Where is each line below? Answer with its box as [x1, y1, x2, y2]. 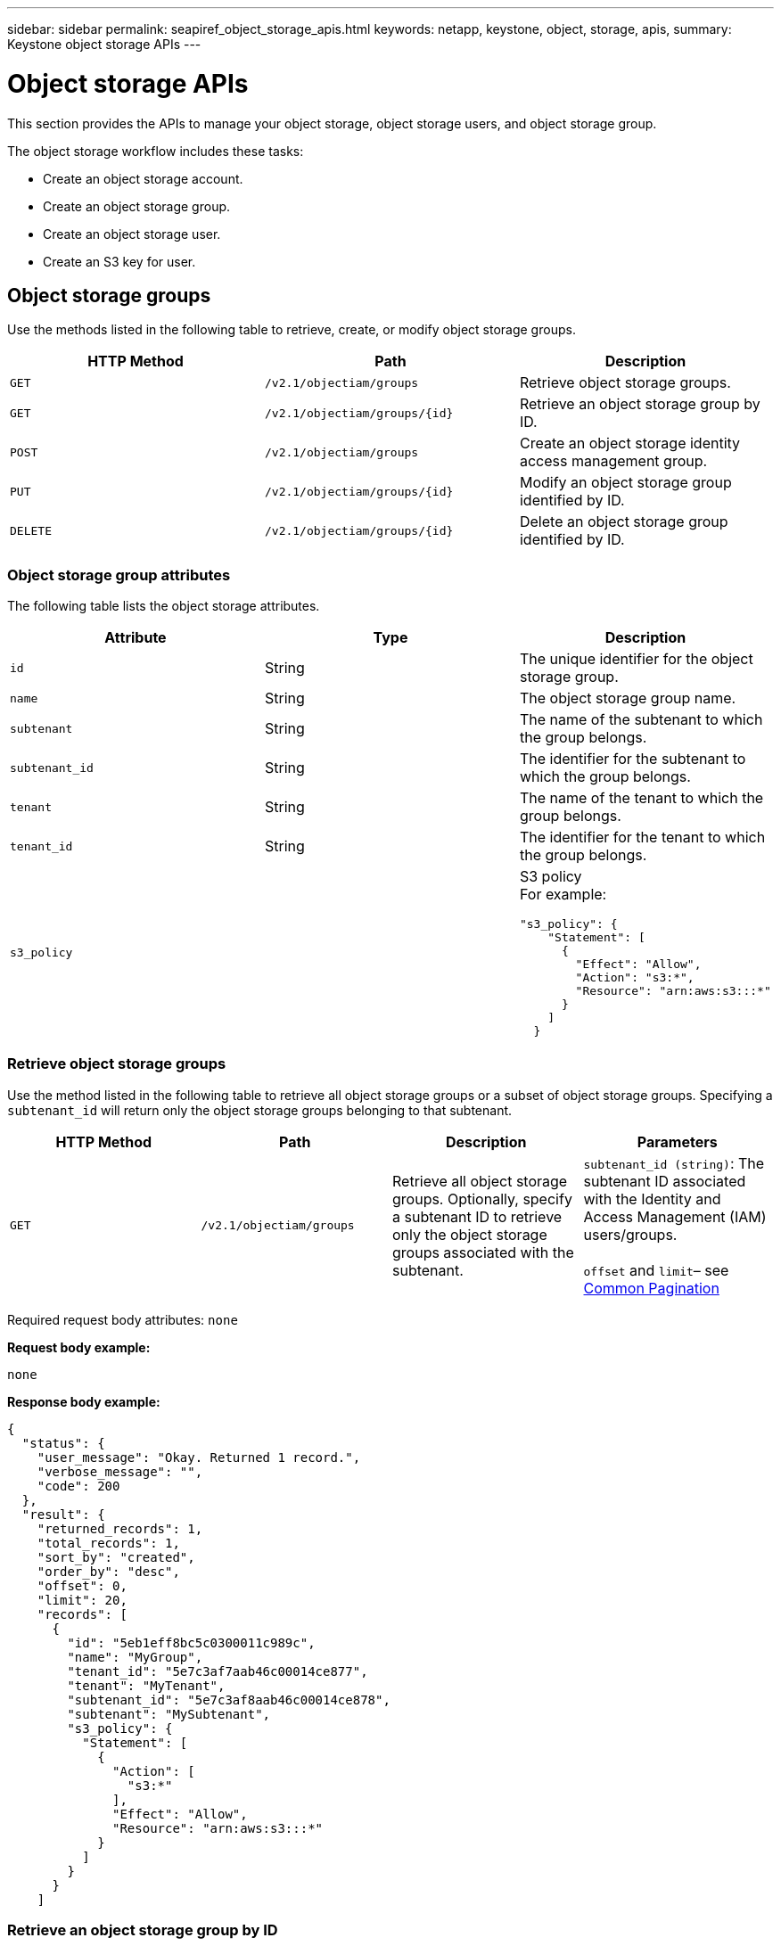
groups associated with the [392, 1243, 574, 1261]
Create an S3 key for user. [43, 253, 196, 269]
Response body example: [7, 1393, 160, 1409]
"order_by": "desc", [37, 1564, 180, 1579]
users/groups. [583, 1225, 678, 1244]
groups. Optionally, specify [392, 1189, 572, 1208]
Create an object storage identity [519, 434, 741, 453]
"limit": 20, [37, 1592, 127, 1607]
